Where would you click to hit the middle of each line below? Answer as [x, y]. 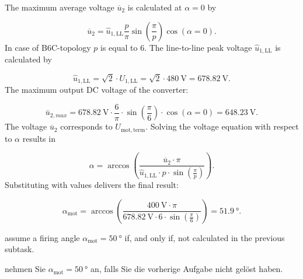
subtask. [20, 249]
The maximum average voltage [60, 7]
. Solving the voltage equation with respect [222, 126]
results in [39, 138]
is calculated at [155, 7]
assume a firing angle [42, 237]
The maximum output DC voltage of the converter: [97, 90]
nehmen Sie [25, 269]
